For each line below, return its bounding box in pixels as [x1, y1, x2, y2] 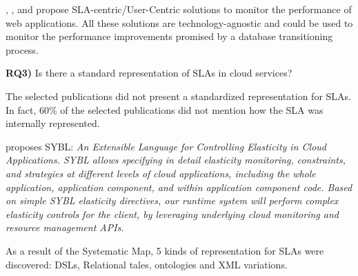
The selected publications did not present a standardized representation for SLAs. [6, 88, 351, 103]
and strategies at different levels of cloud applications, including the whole [6, 166, 316, 180]
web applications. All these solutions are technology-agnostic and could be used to [6, 15, 353, 30]
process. [6, 42, 39, 57]
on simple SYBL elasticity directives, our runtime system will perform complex [6, 193, 339, 208]
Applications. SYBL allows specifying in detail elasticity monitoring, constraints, [6, 152, 346, 167]
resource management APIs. [6, 220, 124, 235]
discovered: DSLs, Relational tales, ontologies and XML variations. [6, 257, 288, 271]
